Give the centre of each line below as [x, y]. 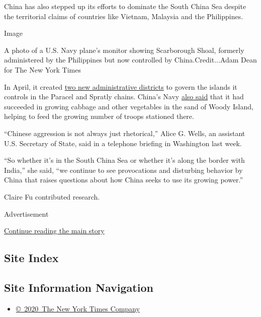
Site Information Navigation [79, 287]
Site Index [31, 258]
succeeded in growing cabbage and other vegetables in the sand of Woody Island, [129, 106]
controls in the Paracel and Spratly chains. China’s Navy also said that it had [124, 97]
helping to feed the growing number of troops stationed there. [99, 116]
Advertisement [26, 213]
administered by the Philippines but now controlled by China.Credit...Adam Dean [130, 60]
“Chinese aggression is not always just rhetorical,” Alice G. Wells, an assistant [125, 133]
